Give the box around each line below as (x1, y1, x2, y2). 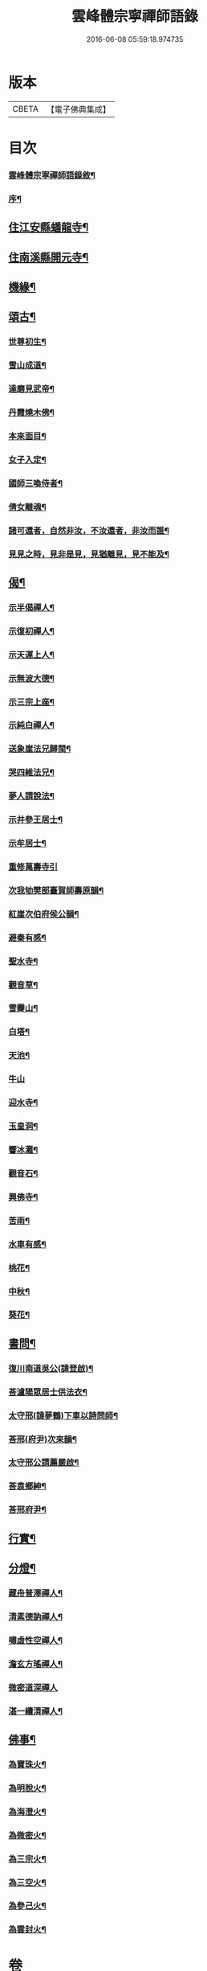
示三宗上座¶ (8, 696, 55, 708)
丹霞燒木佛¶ (8, 407, 55, 418)
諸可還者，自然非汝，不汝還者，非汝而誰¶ (8, 524, 170, 536)
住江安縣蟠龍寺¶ (8, 220, 89, 234)
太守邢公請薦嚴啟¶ (8, 1457, 79, 1468)
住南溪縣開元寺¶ (8, 250, 89, 264)
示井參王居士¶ (8, 814, 63, 825)
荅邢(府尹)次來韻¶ (8, 1433, 78, 1444)
